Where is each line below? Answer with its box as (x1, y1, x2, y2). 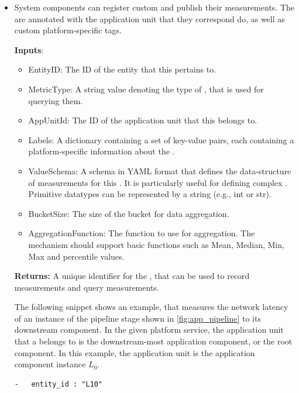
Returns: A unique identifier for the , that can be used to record (14, 270, 250, 282)
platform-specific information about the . (28, 145, 175, 157)
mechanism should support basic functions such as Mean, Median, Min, (28, 238, 284, 250)
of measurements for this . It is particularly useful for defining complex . (28, 176, 287, 188)
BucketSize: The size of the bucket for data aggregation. (28, 207, 229, 219)
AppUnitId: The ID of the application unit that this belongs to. (28, 114, 257, 126)
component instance (14, 358, 86, 370)
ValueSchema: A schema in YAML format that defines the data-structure (28, 164, 291, 177)
